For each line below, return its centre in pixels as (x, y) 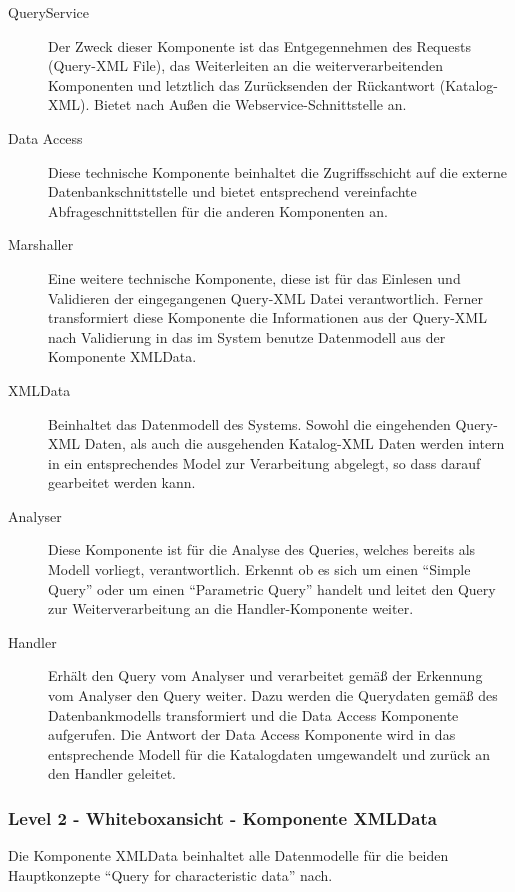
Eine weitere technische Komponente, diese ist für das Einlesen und (254, 277)
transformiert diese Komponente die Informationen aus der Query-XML (267, 317)
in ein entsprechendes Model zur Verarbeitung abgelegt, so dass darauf (264, 462)
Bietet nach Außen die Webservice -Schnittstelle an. (250, 104)
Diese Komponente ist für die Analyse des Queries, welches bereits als (262, 549)
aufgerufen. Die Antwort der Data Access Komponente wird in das (252, 734)
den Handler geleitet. (112, 773)
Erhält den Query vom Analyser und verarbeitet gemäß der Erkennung (265, 675)
